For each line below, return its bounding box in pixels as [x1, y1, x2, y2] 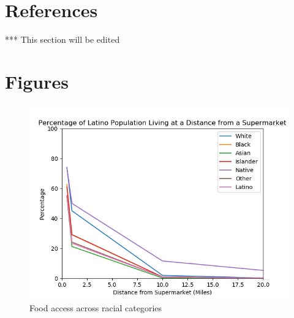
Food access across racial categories [29, 301, 162, 314]
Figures [5, 68, 69, 94]
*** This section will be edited [5, 33, 120, 46]
